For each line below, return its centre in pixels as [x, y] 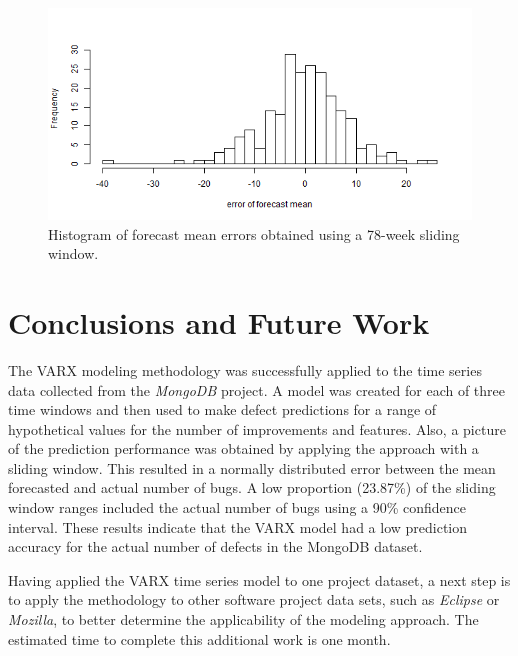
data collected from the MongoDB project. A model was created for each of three [256, 389]
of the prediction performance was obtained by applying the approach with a [243, 448]
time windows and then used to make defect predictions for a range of [222, 409]
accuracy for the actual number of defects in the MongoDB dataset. [215, 546]
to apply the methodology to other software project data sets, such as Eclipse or [254, 599]
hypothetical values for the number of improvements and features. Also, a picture [257, 428]
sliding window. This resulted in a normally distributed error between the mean [252, 467]
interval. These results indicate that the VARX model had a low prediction [238, 526]
